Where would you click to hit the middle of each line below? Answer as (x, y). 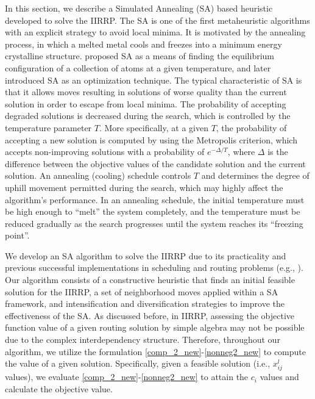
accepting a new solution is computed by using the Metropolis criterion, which (151, 139)
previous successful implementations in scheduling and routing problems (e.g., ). (154, 268)
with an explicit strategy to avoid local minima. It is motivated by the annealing (155, 32)
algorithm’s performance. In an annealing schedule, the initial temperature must (155, 199)
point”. (17, 235)
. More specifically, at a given (154, 127)
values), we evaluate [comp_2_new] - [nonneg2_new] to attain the (127, 377)
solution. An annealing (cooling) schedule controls (98, 175)
